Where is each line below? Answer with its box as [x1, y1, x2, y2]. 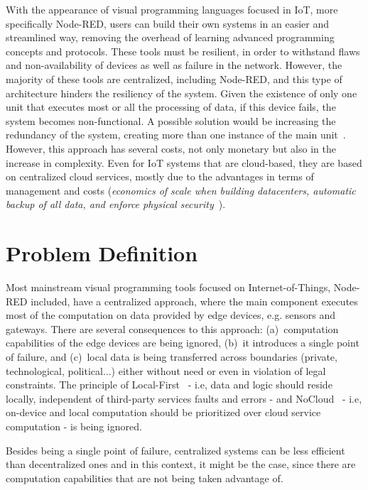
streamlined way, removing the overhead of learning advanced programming [6, 30, 335, 45]
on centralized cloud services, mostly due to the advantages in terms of [6, 169, 314, 184]
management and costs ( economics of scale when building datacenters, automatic [6, 183, 356, 197]
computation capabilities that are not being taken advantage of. [6, 470, 283, 485]
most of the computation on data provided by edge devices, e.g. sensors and [6, 307, 336, 322]
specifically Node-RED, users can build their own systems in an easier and [6, 16, 330, 31]
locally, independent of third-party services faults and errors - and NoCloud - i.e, [6, 391, 362, 405]
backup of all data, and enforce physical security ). [6, 197, 226, 212]
